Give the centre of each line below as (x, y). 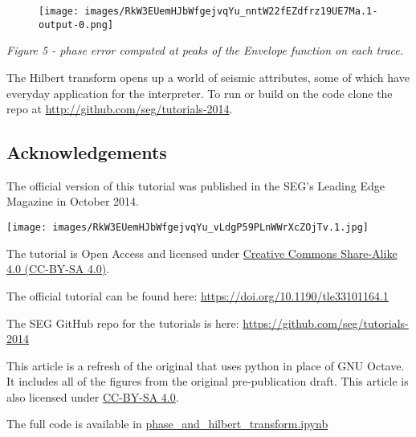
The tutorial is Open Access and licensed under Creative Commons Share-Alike (202, 253)
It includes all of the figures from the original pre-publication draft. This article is (208, 381)
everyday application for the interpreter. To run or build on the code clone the (200, 93)
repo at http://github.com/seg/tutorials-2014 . (120, 109)
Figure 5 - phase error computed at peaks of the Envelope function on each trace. (205, 50)
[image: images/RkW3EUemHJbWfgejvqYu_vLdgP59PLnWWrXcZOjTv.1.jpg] (188, 228)
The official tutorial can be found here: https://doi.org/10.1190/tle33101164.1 (198, 295)
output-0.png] (76, 25)
